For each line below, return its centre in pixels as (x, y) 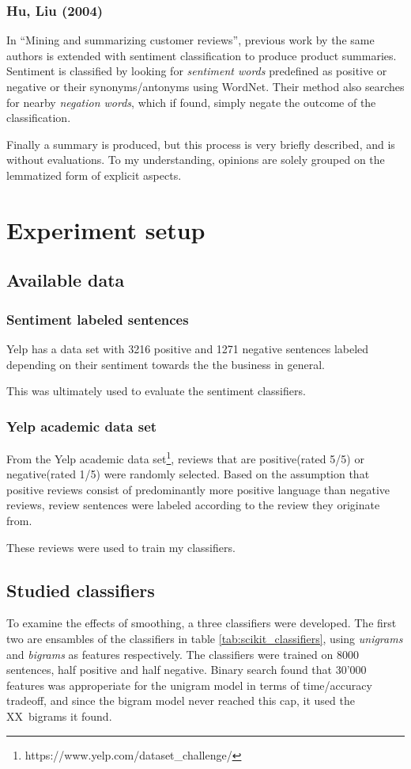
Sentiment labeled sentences (98, 319)
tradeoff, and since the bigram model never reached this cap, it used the (181, 700)
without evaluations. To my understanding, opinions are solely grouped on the (196, 160)
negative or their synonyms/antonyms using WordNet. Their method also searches (205, 86)
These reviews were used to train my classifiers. (121, 547)
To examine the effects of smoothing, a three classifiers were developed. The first (202, 623)
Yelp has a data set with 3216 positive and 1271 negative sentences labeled (188, 348)
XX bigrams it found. (59, 716)
